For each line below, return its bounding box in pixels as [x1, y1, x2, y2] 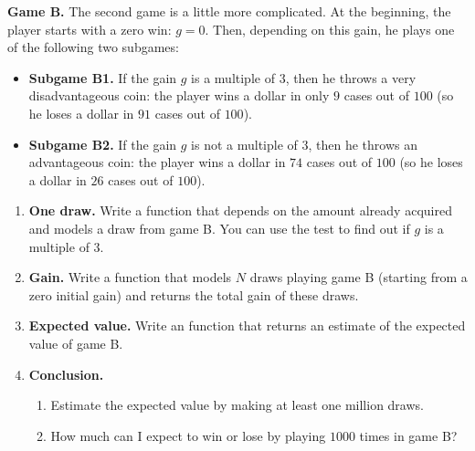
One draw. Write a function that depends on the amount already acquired [28, 201, 452, 220]
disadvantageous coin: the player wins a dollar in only [28, 86, 330, 105]
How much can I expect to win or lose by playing [50, 425, 326, 445]
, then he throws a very [285, 68, 417, 87]
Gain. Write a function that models [28, 267, 232, 287]
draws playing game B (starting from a [249, 267, 468, 287]
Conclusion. [28, 364, 104, 383]
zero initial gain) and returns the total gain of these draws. [28, 285, 359, 304]
